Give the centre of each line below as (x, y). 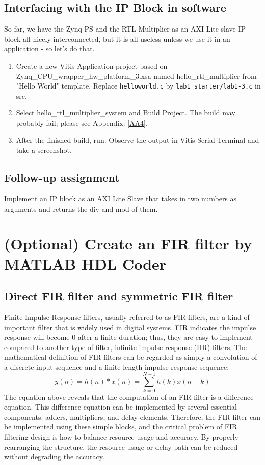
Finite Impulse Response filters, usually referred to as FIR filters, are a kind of (127, 317)
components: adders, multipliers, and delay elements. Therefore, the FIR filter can (132, 416)
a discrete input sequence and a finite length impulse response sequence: (117, 367)
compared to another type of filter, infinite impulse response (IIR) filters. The (125, 347)
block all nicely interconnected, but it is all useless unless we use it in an (117, 38)
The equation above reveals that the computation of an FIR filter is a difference (129, 397)
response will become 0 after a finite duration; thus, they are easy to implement (128, 337)
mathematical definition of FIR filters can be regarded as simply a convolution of (131, 357)
